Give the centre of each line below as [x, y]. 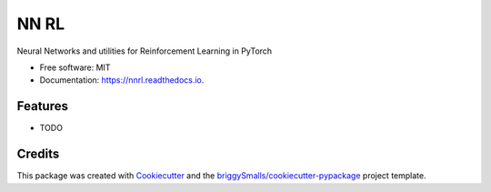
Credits [38, 154]
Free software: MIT [75, 67]
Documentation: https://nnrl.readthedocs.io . [122, 80]
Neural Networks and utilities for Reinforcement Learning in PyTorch [145, 51]
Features [42, 106]
